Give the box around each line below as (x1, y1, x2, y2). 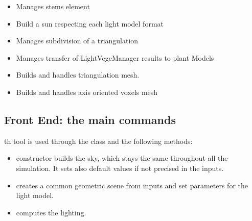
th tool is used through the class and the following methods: (4, 135, 193, 146)
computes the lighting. (16, 207, 86, 217)
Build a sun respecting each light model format (16, 18, 164, 29)
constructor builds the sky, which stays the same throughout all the (16, 153, 228, 163)
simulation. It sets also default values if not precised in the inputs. (16, 162, 224, 173)
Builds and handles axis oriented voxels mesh (16, 86, 158, 97)
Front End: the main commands (4, 111, 176, 127)
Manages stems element (16, 1, 90, 11)
